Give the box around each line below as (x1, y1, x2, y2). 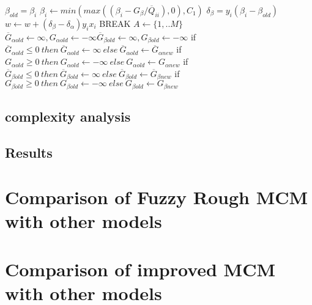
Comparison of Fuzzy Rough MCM (5, 185, 308, 210)
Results (5, 142, 53, 161)
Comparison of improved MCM (5, 256, 276, 281)
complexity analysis (5, 106, 131, 125)
